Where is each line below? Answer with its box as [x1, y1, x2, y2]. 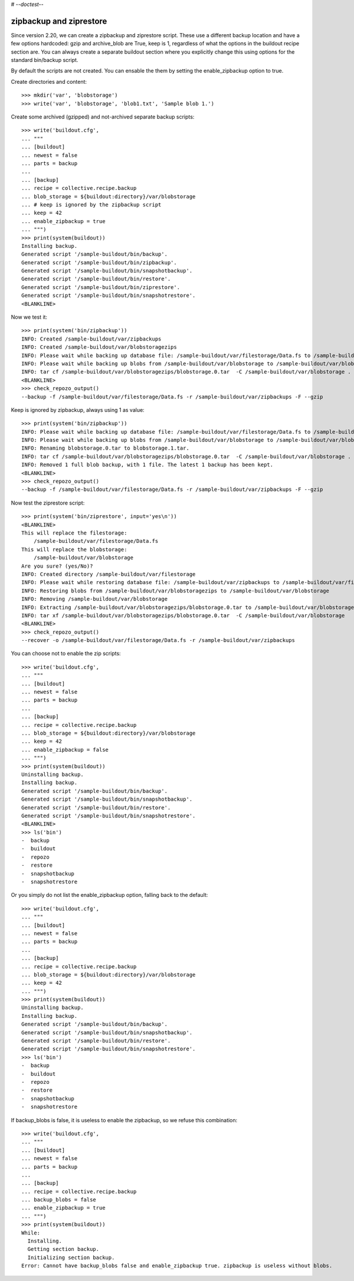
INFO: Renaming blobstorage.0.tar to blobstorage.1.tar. [21, 445, 190, 451]
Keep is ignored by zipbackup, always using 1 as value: [11, 406, 145, 413]
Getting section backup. [27, 1246, 100, 1253]
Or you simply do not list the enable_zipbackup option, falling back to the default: [11, 892, 208, 899]
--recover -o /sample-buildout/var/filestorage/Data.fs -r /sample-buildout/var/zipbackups [21, 637, 295, 644]
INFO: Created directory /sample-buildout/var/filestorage [21, 571, 196, 578]
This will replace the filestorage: [21, 530, 127, 536]
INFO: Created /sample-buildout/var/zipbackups [21, 335, 162, 342]
